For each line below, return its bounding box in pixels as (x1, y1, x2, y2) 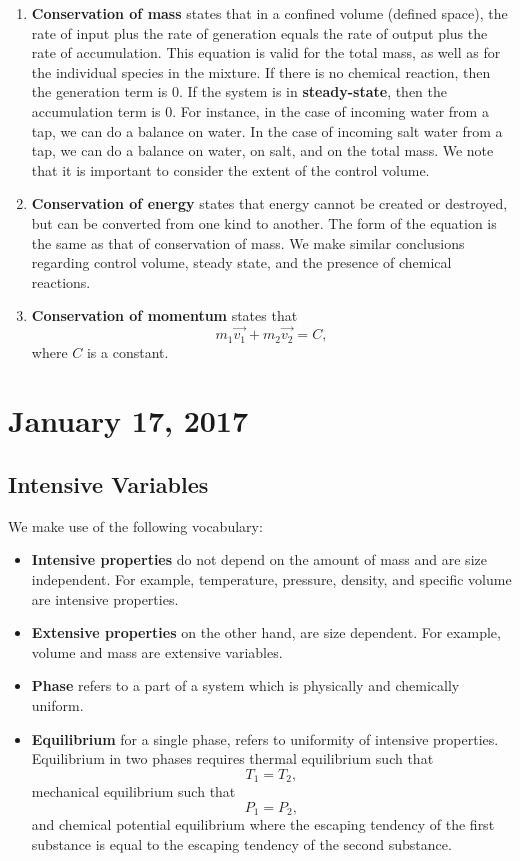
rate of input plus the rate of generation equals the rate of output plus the (31, 22, 488, 43)
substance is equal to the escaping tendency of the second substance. (31, 833, 452, 854)
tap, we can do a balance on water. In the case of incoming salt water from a (31, 120, 503, 141)
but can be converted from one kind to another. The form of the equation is (31, 212, 497, 233)
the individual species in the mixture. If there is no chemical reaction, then (31, 61, 491, 82)
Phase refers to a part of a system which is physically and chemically (31, 675, 460, 696)
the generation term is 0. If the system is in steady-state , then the (31, 81, 448, 102)
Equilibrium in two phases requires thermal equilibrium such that (31, 748, 434, 769)
